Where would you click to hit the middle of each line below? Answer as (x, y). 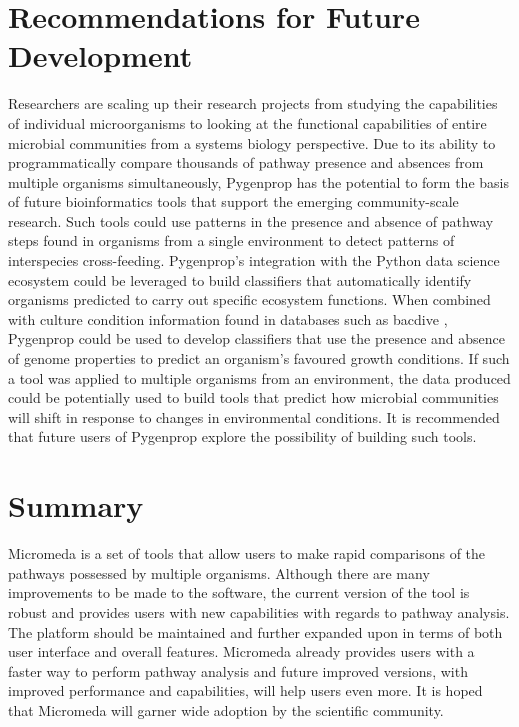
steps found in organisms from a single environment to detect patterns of (231, 240)
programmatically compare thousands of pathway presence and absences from (246, 162)
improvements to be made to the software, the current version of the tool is (239, 592)
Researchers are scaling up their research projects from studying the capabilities (253, 103)
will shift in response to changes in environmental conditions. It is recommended (254, 416)
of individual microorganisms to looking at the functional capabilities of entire (247, 122)
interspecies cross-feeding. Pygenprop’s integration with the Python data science (254, 260)
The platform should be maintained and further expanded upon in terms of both (255, 631)
